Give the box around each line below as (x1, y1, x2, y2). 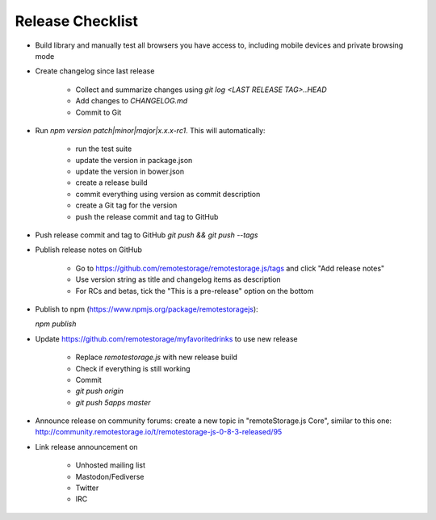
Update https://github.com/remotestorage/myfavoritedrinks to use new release (35, 333, 298, 343)
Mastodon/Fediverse (75, 472, 145, 481)
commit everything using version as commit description (75, 189, 261, 199)
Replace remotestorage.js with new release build (75, 352, 238, 363)
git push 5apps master (75, 397, 151, 407)
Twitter (75, 483, 99, 493)
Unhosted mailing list (75, 460, 145, 470)
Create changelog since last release (35, 66, 155, 76)
